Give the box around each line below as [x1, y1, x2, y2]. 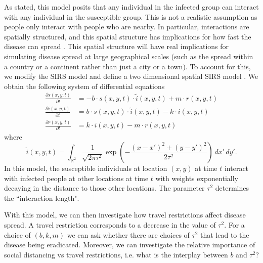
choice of [4, 229, 31, 240]
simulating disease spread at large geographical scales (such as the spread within [4, 51, 253, 61]
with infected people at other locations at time [4, 172, 149, 183]
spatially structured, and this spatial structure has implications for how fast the [4, 31, 251, 41]
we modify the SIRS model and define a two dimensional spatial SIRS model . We [4, 71, 258, 81]
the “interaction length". [4, 192, 79, 203]
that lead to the [200, 229, 249, 240]
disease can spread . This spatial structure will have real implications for [4, 41, 229, 52]
